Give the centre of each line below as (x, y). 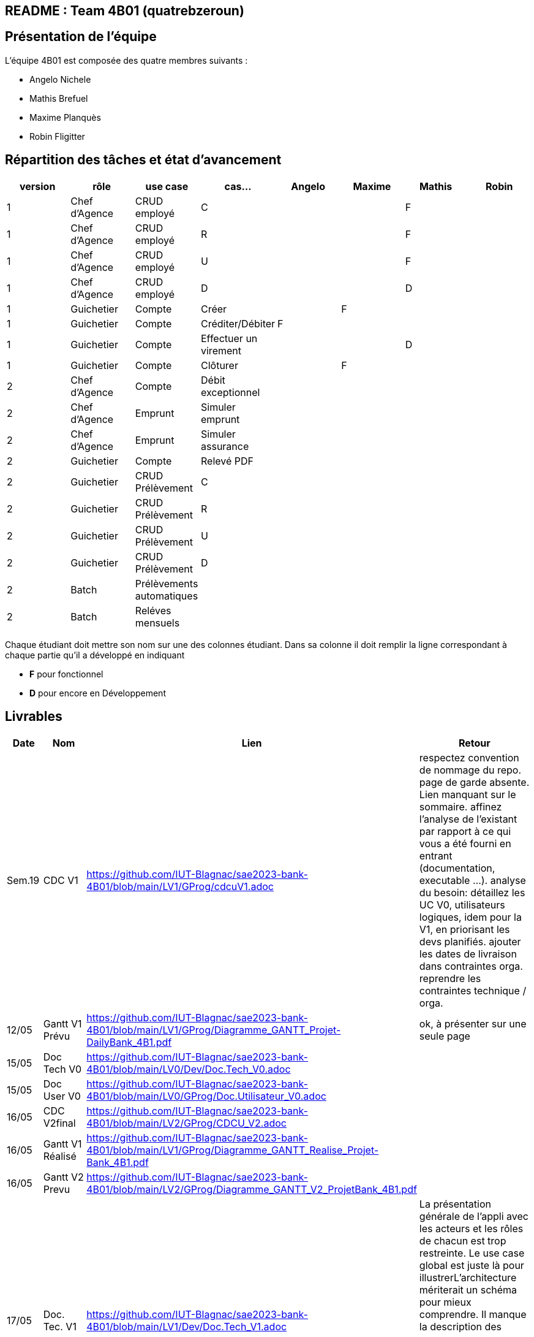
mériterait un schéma (468, 1289)
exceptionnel (231, 392)
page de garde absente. (474, 782)
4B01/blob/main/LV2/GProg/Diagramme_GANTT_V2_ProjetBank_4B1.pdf (252, 1189)
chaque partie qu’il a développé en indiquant (95, 655)
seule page (445, 1036)
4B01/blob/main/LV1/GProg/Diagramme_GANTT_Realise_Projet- (233, 1150)
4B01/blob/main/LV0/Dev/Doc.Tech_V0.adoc (189, 1069)
